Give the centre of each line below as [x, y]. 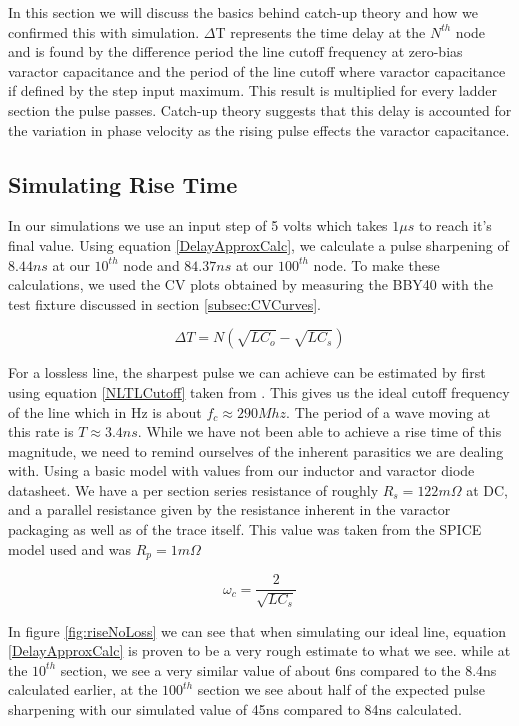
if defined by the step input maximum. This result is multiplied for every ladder [252, 90]
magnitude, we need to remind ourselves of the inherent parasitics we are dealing [256, 450]
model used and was [70, 548]
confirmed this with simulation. [104, 31]
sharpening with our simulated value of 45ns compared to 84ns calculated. [235, 708]
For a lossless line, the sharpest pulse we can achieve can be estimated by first [247, 372]
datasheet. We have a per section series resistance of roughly [193, 489]
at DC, [487, 489]
